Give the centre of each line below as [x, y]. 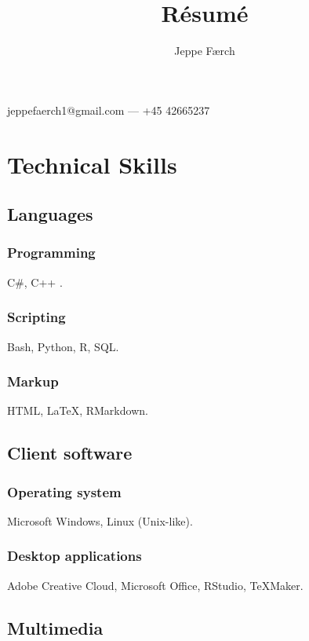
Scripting [36, 317]
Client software [70, 453]
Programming [51, 253]
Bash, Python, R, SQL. [63, 346]
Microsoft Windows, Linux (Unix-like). [100, 520]
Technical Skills [92, 164]
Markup [33, 381]
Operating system [64, 491]
